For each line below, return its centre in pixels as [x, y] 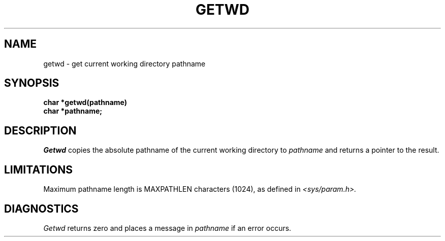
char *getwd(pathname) [85, 102]
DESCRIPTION [40, 130]
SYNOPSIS [32, 83]
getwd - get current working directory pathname [124, 63]
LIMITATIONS [39, 169]
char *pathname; [73, 111]
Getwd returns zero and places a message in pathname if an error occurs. [167, 228]
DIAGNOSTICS [41, 209]
